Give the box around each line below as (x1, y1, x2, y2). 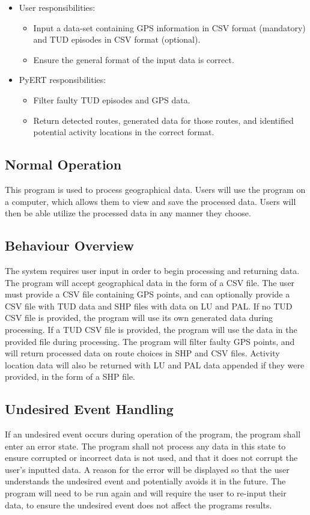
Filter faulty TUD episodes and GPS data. (33, 93, 190, 106)
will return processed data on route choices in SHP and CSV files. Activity (5, 347, 280, 359)
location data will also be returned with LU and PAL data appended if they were (5, 358, 305, 371)
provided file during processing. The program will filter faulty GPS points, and (5, 335, 295, 347)
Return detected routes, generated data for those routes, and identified (33, 114, 294, 126)
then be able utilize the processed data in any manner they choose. (5, 207, 251, 219)
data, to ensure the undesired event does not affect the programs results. (5, 498, 272, 511)
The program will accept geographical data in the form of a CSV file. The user (5, 276, 295, 288)
